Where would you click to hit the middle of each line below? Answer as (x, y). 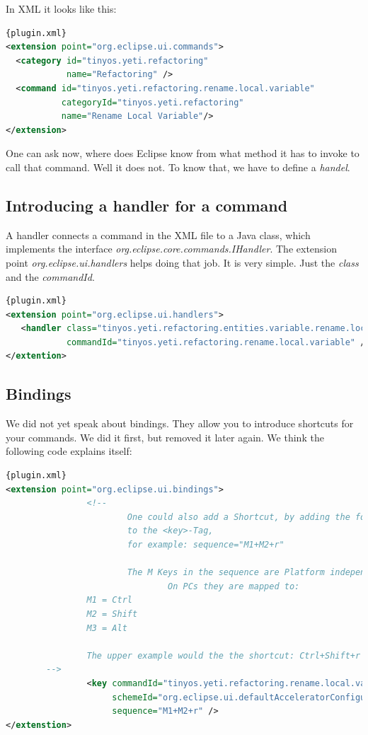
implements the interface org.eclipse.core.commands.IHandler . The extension (172, 249)
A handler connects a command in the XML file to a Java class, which (158, 235)
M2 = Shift (112, 614)
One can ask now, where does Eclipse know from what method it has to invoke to (183, 153)
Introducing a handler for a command (147, 205)
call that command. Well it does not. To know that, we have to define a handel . (178, 167)
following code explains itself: (69, 451)
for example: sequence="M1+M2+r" (206, 545)
